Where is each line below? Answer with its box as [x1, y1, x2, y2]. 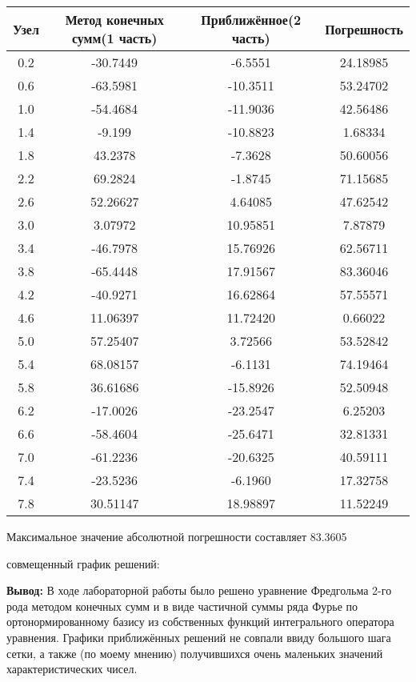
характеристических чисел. [6, 660, 138, 677]
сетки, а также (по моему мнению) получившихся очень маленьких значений [6, 644, 383, 661]
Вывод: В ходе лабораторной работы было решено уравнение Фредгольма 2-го [6, 582, 392, 599]
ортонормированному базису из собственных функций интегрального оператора [6, 613, 394, 630]
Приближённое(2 [201, 10, 302, 29]
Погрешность [325, 19, 403, 38]
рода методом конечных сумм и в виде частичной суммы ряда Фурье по [6, 597, 358, 614]
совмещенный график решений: [6, 555, 160, 572]
